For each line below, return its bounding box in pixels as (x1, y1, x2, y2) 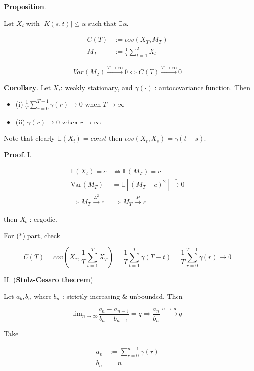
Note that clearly (4, 133, 55, 143)
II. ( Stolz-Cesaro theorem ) (4, 274, 93, 285)
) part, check (22, 230, 60, 240)
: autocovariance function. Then (154, 82, 251, 93)
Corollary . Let (4, 82, 51, 93)
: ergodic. (29, 213, 57, 223)
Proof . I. (4, 149, 32, 159)
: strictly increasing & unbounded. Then (62, 291, 183, 301)
